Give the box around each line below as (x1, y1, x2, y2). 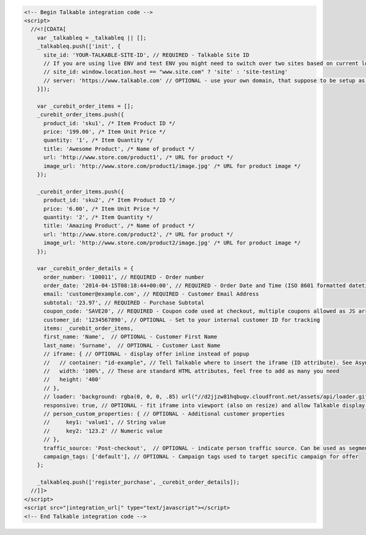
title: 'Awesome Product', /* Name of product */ (43, 145, 195, 152)
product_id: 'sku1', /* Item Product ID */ (43, 120, 176, 126)
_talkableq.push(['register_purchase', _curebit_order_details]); (37, 479, 240, 486)
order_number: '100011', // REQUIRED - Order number (43, 274, 204, 280)
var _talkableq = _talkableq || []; (37, 34, 146, 41)
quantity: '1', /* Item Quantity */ (43, 137, 153, 144)
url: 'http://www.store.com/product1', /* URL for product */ (43, 154, 234, 161)
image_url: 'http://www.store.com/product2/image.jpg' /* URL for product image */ (43, 239, 301, 247)
